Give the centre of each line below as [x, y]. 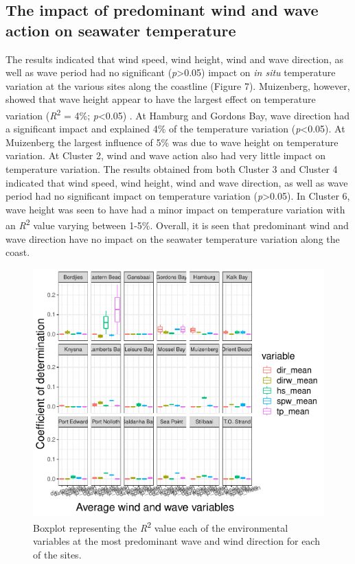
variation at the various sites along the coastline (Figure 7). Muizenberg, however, [178, 85]
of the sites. [57, 555]
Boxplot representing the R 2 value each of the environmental [161, 527]
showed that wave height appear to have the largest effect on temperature [161, 99]
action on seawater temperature [121, 30]
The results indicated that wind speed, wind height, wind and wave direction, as [174, 59]
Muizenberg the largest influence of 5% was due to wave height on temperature [172, 142]
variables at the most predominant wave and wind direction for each [176, 541]
